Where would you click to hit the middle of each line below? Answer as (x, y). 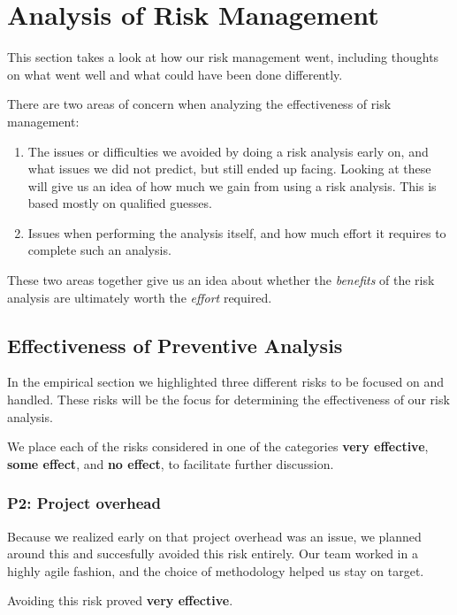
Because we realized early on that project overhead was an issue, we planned (214, 536)
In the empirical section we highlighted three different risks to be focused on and (225, 382)
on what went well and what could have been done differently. (175, 74)
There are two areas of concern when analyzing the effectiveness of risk (199, 104)
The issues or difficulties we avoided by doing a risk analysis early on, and (228, 151)
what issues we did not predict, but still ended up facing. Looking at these (229, 169)
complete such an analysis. (99, 250)
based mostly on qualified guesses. (120, 203)
